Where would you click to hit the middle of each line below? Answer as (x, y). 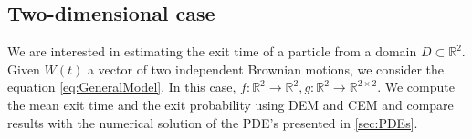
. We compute (416, 87)
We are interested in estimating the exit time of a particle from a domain (212, 51)
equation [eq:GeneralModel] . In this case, (122, 87)
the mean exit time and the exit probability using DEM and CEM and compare (231, 104)
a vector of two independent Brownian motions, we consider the (266, 69)
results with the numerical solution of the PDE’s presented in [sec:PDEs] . (213, 122)
